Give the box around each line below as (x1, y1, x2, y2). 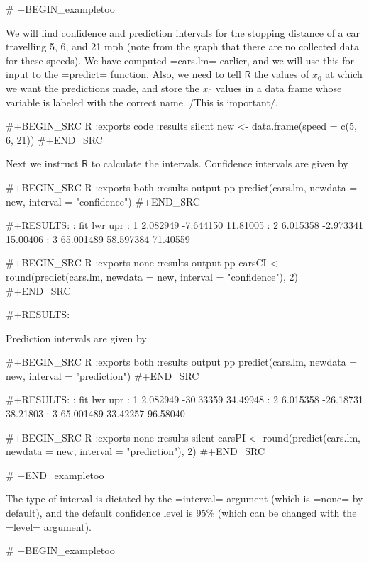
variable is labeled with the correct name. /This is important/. (6, 94, 278, 109)
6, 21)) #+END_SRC (6, 132, 103, 147)
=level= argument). (6, 519, 92, 534)
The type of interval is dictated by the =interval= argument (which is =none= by (6, 491, 363, 506)
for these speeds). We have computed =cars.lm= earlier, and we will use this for (6, 52, 355, 67)
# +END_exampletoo (6, 467, 104, 482)
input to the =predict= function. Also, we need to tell (6, 67, 241, 82)
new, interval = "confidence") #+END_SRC (6, 193, 200, 208)
